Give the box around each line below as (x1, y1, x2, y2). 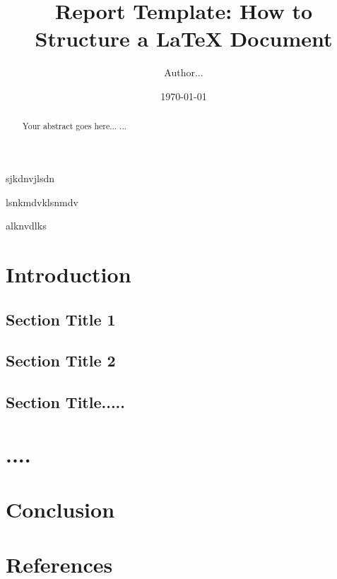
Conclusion (6, 495, 115, 524)
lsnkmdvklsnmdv (6, 194, 78, 209)
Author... (164, 65, 203, 80)
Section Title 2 (6, 350, 116, 371)
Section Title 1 (6, 308, 116, 330)
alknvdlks (6, 218, 47, 233)
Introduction (6, 259, 131, 288)
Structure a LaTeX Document (35, 24, 333, 53)
